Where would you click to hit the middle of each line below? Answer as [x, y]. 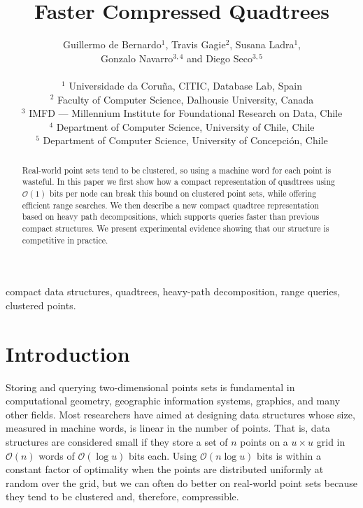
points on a [264, 441]
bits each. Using [163, 455]
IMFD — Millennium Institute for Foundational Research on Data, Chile [186, 113]
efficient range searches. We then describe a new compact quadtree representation [170, 205]
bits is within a [289, 455]
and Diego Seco [219, 58]
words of [57, 455]
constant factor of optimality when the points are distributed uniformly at [165, 469]
